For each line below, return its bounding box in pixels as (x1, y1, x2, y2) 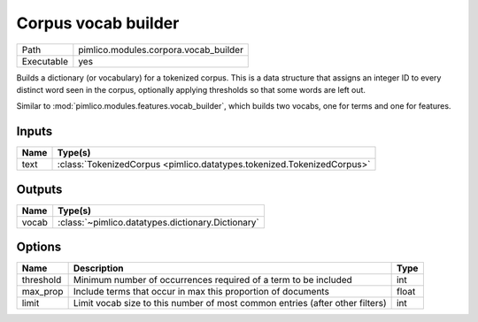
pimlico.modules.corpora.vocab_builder (78, 43, 243, 56)
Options (16, 240, 62, 255)
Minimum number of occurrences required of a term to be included (73, 274, 353, 287)
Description (73, 262, 124, 274)
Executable (21, 55, 68, 67)
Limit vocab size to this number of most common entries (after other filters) (73, 297, 387, 310)
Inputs (16, 124, 53, 139)
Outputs (16, 181, 63, 196)
